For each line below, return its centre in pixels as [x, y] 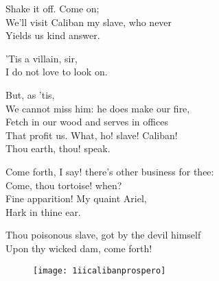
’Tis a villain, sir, [42, 58]
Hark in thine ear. [43, 211]
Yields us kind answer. [53, 35]
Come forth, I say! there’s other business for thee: [110, 171]
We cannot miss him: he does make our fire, [98, 108]
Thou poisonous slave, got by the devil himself [103, 235]
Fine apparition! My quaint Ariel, [76, 198]
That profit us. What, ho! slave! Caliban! [92, 135]
